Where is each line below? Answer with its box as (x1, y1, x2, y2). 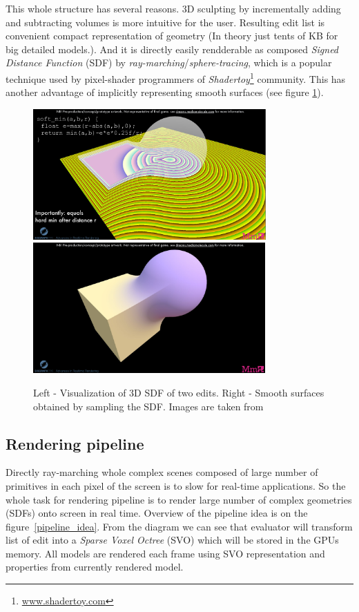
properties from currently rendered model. (6, 560, 184, 574)
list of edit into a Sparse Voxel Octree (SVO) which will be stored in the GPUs (6, 533, 339, 547)
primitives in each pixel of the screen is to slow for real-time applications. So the (6, 478, 346, 493)
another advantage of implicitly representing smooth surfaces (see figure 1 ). (6, 85, 324, 99)
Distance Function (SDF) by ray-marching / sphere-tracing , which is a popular (6, 55, 332, 70)
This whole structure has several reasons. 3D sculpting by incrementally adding (6, 1, 341, 15)
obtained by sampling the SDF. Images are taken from (33, 399, 264, 413)
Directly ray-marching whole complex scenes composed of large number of (6, 465, 318, 479)
